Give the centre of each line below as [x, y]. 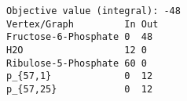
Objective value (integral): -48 [93, 11]
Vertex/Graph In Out [82, 24]
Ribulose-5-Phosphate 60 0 [77, 63]
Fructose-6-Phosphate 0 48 [80, 37]
